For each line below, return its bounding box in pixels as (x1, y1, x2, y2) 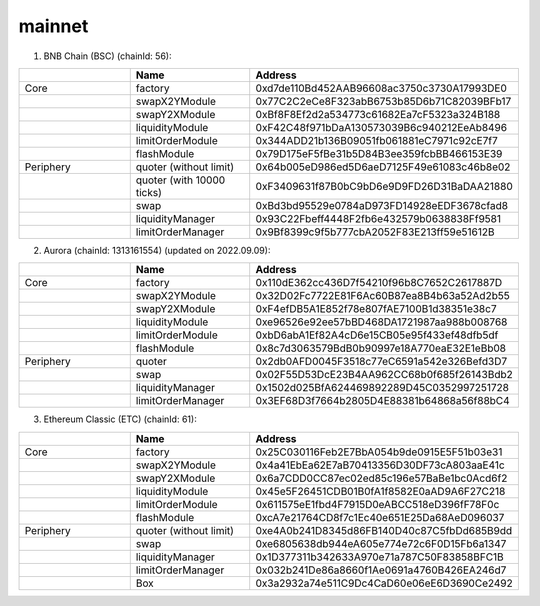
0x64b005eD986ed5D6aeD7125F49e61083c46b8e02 (255, 160, 511, 174)
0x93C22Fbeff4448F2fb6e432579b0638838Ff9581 (255, 211, 502, 225)
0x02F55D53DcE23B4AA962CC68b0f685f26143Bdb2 (255, 368, 514, 382)
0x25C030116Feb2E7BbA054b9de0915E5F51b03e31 (255, 445, 503, 459)
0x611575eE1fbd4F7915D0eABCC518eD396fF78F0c (255, 497, 500, 511)
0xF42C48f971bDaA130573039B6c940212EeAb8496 (255, 120, 508, 134)
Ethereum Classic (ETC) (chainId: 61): (43, 413, 197, 425)
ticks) (135, 185, 162, 199)
